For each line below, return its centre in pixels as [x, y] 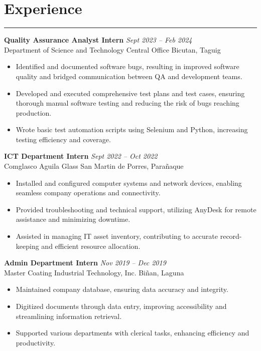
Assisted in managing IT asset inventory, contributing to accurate [117, 236]
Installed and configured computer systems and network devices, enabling [129, 183]
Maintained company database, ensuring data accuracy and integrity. [122, 289]
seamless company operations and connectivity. [88, 193]
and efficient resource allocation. [91, 246]
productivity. [36, 342]
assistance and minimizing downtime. [73, 219]
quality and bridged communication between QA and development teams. [129, 76]
